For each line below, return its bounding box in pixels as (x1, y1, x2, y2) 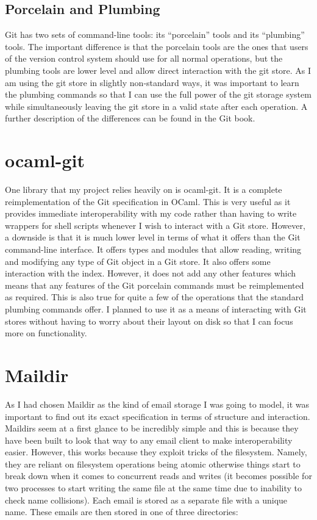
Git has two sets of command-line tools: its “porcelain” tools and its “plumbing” (5, 28, 305, 41)
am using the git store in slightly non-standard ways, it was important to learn (5, 76, 299, 88)
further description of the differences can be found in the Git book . (5, 112, 255, 125)
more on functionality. (5, 327, 87, 339)
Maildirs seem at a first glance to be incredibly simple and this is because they (5, 422, 299, 435)
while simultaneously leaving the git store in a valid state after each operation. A (5, 99, 308, 112)
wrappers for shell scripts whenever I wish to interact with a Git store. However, (5, 218, 305, 231)
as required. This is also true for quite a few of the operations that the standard (5, 291, 304, 303)
